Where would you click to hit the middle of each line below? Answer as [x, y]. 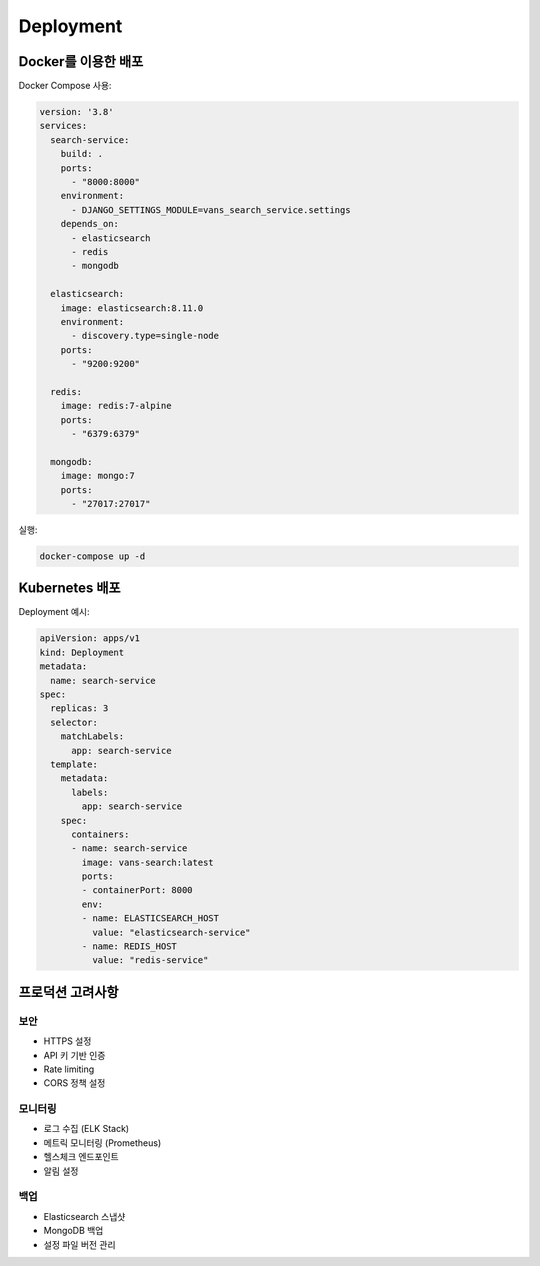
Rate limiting [69, 1069]
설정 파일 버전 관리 [79, 1244]
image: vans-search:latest [147, 862]
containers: [100, 834]
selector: [74, 722]
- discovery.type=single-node [145, 336]
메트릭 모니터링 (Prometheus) [102, 1142]
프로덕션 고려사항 [68, 991]
